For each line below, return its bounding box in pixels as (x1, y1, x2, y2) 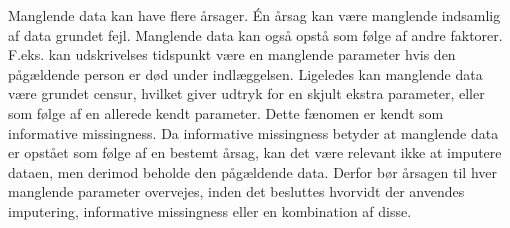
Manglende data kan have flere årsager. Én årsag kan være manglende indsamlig (8, 5, 501, 25)
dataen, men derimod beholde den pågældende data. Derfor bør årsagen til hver (8, 161, 497, 182)
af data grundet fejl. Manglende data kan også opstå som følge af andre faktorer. (8, 24, 503, 45)
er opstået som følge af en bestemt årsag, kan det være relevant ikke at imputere (8, 142, 502, 163)
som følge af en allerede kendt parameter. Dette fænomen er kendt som (8, 102, 444, 123)
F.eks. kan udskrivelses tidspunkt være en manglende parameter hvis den (8, 44, 456, 65)
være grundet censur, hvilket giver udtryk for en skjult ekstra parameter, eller (8, 83, 485, 104)
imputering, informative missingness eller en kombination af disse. (8, 200, 412, 221)
